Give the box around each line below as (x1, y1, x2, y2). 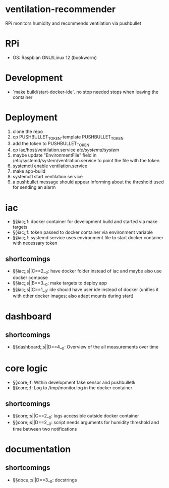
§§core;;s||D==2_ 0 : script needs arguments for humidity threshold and (12, 419, 159, 427)
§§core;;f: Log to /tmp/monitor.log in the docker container (12, 385, 133, 391)
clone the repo (12, 128, 43, 134)
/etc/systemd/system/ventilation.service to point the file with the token (12, 158, 160, 164)
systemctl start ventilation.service (12, 174, 83, 180)
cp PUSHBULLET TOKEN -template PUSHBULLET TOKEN (12, 133, 124, 141)
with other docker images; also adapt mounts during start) (12, 293, 134, 299)
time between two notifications (12, 426, 77, 432)
